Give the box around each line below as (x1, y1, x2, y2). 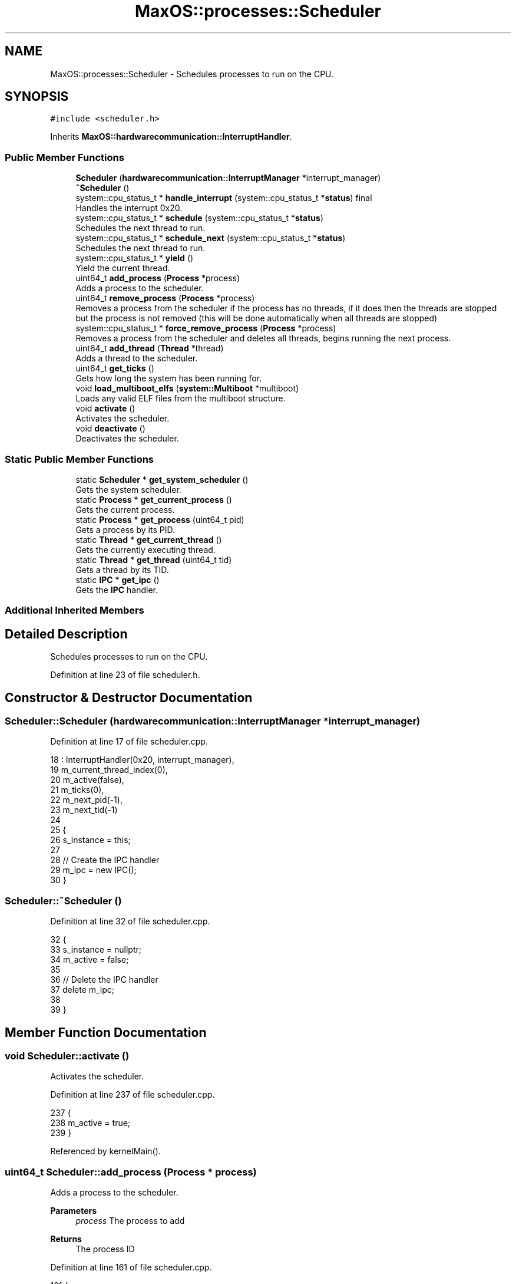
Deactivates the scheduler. (75, 433, 179, 444)
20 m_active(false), (50, 775, 124, 785)
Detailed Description (5, 626, 128, 641)
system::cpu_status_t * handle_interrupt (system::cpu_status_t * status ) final (75, 193, 372, 203)
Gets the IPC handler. (75, 584, 158, 595)
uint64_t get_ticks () (75, 363, 154, 374)
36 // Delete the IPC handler (50, 974, 158, 985)
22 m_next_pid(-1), (50, 795, 123, 805)
